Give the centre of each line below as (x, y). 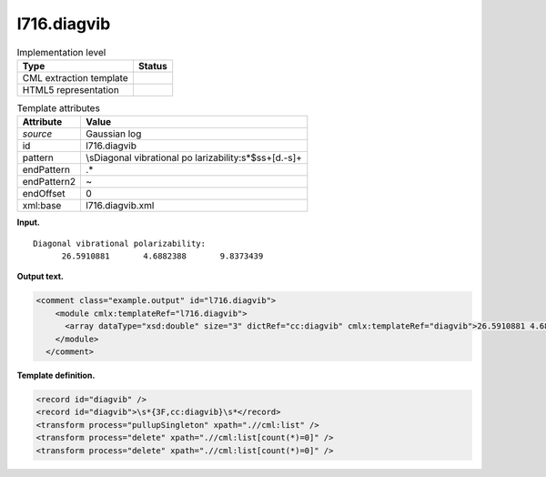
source (37, 134)
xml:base (42, 206)
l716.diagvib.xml (120, 206)
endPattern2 (49, 182)
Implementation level (61, 52)
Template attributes (58, 108)
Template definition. (56, 375)
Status (152, 66)
